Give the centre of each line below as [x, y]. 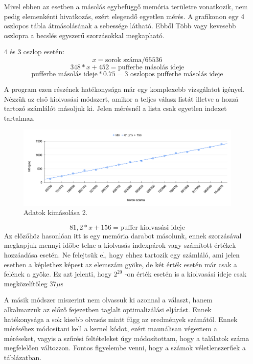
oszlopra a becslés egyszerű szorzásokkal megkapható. [84, 35]
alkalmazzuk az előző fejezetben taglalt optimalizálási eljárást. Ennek [108, 309]
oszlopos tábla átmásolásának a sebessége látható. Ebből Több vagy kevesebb [120, 26]
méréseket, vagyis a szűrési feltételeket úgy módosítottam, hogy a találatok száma [126, 338]
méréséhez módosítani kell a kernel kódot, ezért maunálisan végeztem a [111, 329]
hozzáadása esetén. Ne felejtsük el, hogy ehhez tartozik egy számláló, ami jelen [122, 254]
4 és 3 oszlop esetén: [34, 52]
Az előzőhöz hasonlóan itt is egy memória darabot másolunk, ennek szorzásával [123, 235]
